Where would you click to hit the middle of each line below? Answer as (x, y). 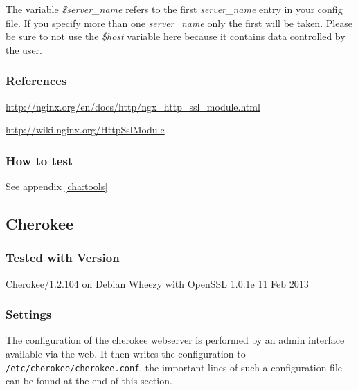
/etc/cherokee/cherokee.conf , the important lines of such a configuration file (174, 367)
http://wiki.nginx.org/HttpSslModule (85, 130)
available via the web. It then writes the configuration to (126, 353)
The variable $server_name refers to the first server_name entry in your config (174, 9)
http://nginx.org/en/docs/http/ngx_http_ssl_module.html (133, 106)
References (36, 81)
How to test (39, 160)
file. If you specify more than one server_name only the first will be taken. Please (179, 22)
